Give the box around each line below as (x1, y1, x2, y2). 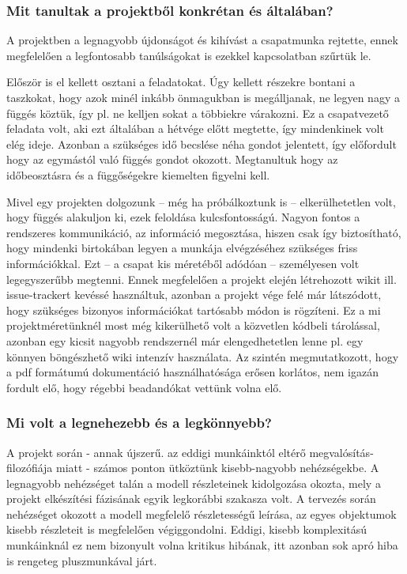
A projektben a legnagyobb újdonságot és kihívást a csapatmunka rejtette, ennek (6, 32, 398, 48)
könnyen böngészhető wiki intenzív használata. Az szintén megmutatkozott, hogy (6, 348, 399, 364)
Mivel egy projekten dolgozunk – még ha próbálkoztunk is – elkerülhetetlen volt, (6, 193, 396, 210)
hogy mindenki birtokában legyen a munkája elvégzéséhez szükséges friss (6, 240, 358, 256)
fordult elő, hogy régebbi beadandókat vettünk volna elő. (6, 379, 282, 395)
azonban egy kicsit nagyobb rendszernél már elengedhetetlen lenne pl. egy (6, 332, 364, 349)
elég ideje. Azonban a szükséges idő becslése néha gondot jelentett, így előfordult (6, 135, 397, 152)
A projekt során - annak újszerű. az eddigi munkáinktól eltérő (6, 444, 306, 460)
